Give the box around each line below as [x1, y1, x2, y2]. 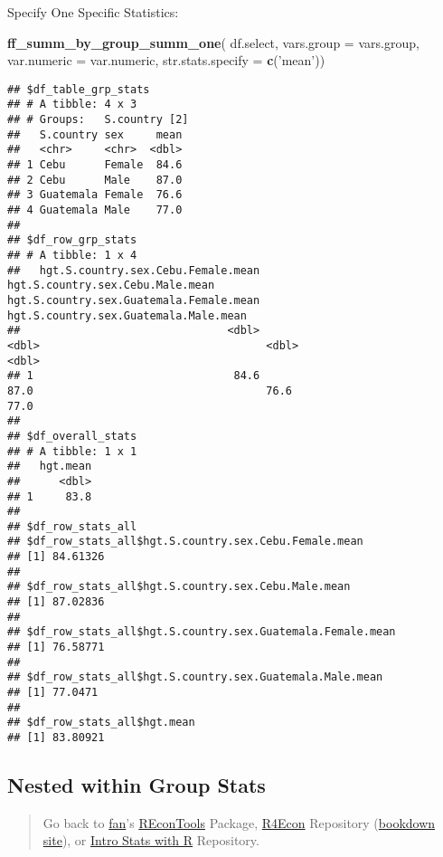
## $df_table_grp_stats [7, 82, 150, 96]
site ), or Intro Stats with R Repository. [42, 831, 259, 850]
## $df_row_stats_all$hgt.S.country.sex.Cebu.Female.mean [7, 535, 363, 548]
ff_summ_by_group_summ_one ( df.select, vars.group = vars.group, [7, 33, 419, 52]
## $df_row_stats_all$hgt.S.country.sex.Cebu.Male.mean [7, 580, 351, 594]
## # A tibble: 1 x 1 [7, 444, 137, 458]
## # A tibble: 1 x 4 [7, 249, 137, 262]
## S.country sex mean [7, 128, 183, 141]
